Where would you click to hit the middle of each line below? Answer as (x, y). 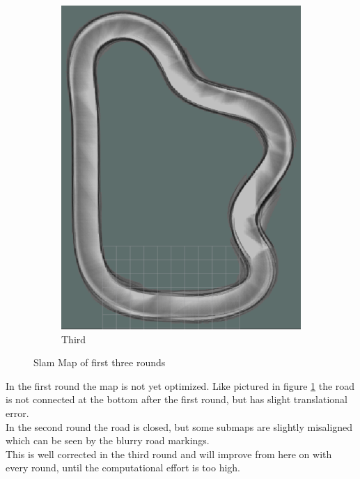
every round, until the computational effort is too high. (123, 468)
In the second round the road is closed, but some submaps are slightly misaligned (179, 426)
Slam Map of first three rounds (100, 362)
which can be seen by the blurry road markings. (108, 440)
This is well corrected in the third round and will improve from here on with (169, 454)
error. (17, 413)
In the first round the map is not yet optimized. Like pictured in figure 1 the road (180, 385)
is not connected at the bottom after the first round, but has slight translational (177, 399)
